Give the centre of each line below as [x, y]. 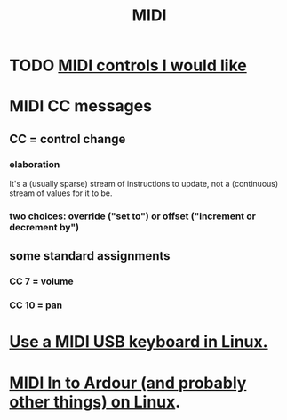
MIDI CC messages [81, 106]
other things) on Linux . [95, 402]
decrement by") [44, 227]
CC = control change [68, 139]
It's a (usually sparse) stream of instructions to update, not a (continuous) [144, 184]
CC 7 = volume [41, 281]
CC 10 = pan [36, 305]
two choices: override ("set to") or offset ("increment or [132, 216]
